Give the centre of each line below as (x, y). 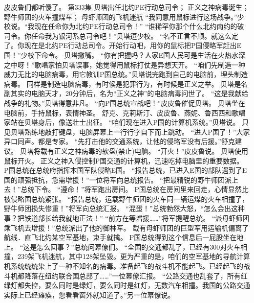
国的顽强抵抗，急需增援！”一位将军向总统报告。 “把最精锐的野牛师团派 (118, 179)
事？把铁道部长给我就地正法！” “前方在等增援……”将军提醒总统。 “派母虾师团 (127, 218)
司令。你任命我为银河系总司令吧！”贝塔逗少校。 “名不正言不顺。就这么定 (121, 35)
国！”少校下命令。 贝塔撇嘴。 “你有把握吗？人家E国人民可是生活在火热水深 (125, 55)
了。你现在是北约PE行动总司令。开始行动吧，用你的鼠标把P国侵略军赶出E (123, 45)
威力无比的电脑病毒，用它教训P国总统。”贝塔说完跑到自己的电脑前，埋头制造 (126, 74)
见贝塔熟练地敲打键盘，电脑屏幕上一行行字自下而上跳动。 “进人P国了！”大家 (127, 131)
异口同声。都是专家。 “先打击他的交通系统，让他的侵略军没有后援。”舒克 (119, 141)
